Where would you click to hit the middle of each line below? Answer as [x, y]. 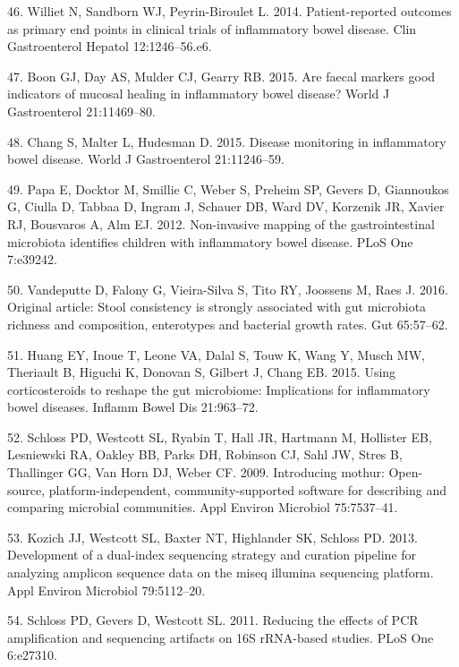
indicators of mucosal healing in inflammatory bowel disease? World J [199, 94]
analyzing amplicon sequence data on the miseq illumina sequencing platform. [221, 573]
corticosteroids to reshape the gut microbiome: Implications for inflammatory [219, 389]
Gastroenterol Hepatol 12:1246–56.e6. [110, 46]
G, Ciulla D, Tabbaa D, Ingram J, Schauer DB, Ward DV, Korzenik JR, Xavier [226, 206]
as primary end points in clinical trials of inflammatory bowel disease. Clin [212, 28]
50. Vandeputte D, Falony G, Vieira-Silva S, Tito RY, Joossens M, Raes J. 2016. [228, 289]
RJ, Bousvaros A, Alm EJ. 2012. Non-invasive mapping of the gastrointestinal [221, 223]
